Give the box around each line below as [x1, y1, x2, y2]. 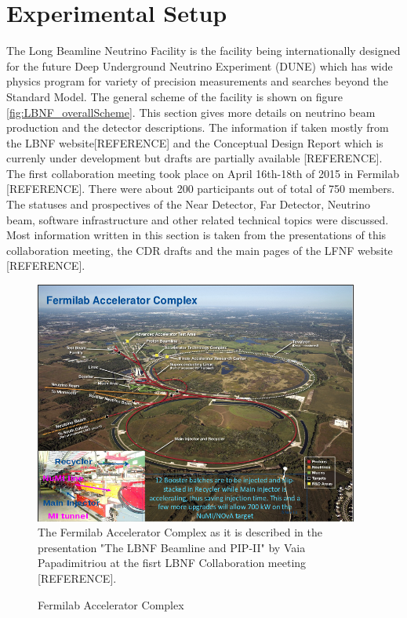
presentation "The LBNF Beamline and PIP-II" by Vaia [38, 539, 306, 555]
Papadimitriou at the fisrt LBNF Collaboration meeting [38, 554, 307, 571]
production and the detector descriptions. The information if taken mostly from [6, 119, 389, 136]
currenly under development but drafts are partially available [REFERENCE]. [6, 150, 383, 166]
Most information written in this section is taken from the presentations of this [6, 227, 387, 243]
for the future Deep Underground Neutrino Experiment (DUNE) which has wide [6, 57, 393, 74]
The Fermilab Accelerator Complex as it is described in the [38, 524, 322, 540]
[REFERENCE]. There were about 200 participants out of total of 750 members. [6, 180, 395, 197]
